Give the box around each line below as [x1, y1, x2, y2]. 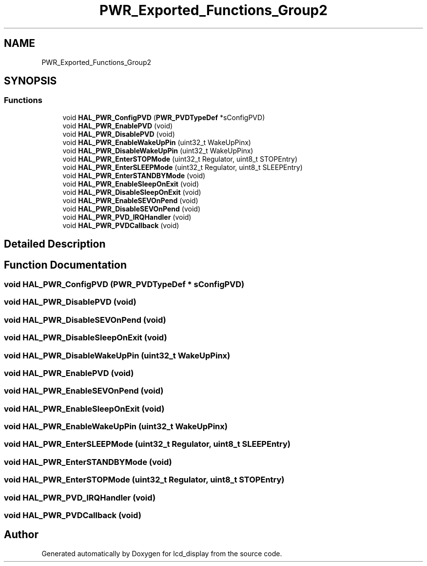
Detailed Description [4, 238, 106, 251]
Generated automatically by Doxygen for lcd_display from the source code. [41, 549, 282, 558]
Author [4, 528, 39, 541]
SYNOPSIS [4, 75, 57, 87]
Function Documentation [4, 258, 127, 271]
